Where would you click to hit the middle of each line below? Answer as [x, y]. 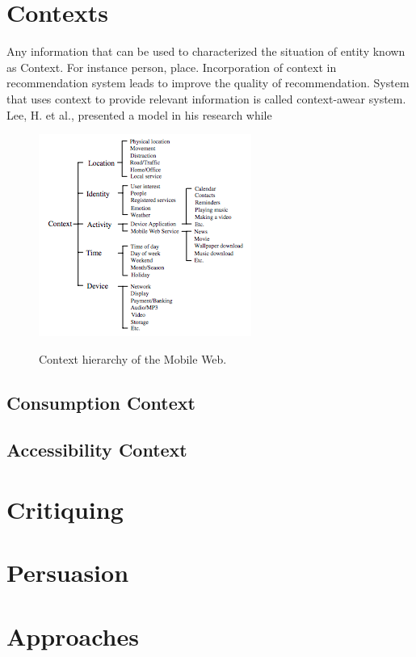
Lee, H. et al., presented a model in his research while [139, 114]
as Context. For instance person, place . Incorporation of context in [172, 67]
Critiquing [65, 510]
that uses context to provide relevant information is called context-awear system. [206, 98]
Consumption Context [101, 402]
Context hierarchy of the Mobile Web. [133, 358]
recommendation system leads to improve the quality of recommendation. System [208, 83]
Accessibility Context [97, 450]
